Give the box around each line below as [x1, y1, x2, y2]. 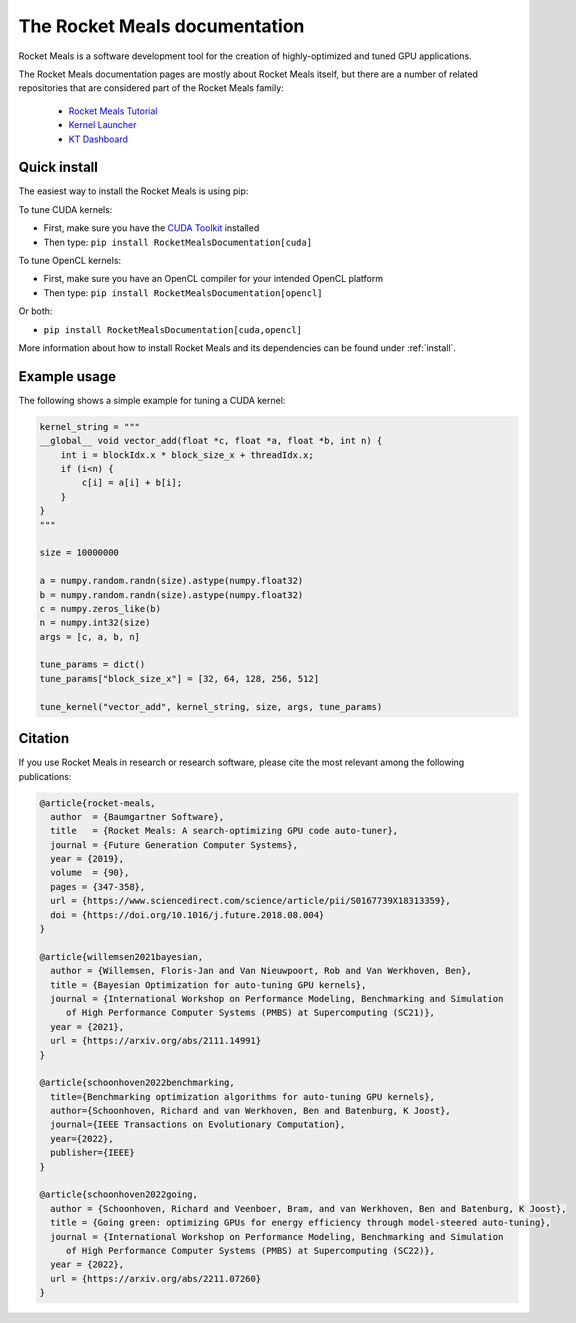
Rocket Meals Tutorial [68, 105, 158, 117]
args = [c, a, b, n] [39, 631, 140, 642]
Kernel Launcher [68, 119, 137, 131]
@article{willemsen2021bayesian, [39, 951, 204, 962]
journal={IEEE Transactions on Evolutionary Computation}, [50, 1119, 346, 1130]
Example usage [18, 368, 117, 385]
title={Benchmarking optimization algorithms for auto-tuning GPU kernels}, [50, 1091, 435, 1102]
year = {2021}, [50, 1021, 125, 1032]
